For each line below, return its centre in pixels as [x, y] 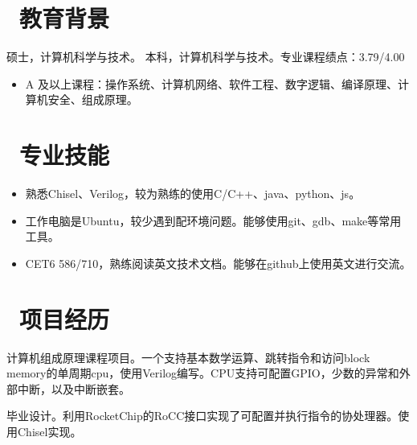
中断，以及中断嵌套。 [74, 388]
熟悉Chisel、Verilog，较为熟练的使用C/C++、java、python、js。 [193, 194]
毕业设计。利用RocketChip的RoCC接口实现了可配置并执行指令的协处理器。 [202, 416]
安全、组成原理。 [93, 99]
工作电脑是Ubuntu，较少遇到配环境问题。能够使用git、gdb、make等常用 [213, 220]
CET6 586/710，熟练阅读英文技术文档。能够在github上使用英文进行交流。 [218, 263]
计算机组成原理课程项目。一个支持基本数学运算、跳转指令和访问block [188, 357]
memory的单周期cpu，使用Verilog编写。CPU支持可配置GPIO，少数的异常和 [203, 373]
